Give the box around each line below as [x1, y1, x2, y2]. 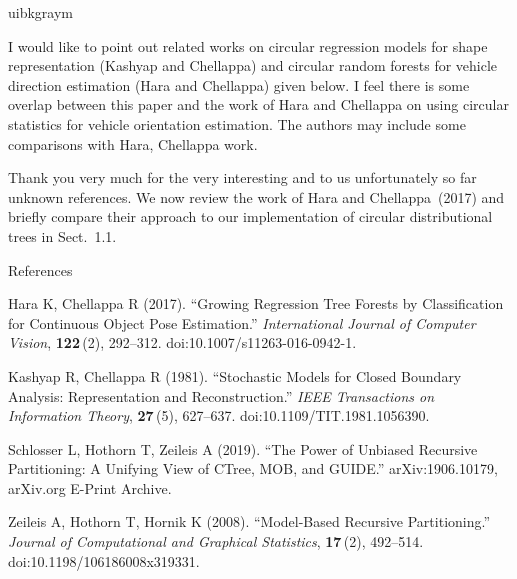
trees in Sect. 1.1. [8, 225, 117, 246]
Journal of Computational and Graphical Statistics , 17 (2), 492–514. [8, 531, 424, 552]
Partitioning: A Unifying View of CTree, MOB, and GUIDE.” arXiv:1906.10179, [8, 458, 498, 479]
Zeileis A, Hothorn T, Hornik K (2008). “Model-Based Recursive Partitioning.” [8, 511, 491, 532]
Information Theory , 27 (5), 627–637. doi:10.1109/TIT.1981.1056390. [8, 405, 430, 426]
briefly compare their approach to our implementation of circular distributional [8, 206, 493, 227]
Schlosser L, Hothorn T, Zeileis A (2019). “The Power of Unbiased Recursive [8, 438, 478, 459]
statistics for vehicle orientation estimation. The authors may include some [8, 113, 466, 134]
